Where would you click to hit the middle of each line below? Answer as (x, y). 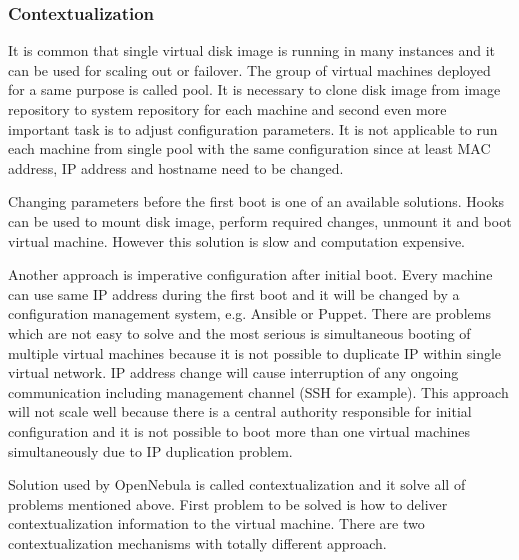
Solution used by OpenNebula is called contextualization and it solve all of (237, 484)
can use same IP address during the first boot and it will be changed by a (234, 293)
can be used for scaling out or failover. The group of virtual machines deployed (249, 69)
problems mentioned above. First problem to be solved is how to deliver (228, 503)
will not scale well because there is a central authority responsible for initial (240, 411)
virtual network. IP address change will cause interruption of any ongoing (233, 372)
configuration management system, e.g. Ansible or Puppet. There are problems (249, 313)
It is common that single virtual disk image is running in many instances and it (252, 50)
